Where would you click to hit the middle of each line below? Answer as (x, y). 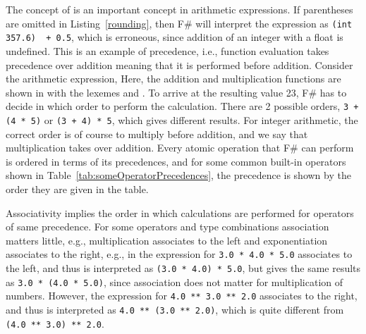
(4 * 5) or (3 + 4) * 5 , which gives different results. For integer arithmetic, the (182, 119)
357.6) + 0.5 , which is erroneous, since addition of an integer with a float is (175, 37)
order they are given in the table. (77, 188)
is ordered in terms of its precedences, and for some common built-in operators (176, 161)
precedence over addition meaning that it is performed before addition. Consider (179, 64)
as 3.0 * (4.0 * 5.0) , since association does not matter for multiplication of (174, 282)
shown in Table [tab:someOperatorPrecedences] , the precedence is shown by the (178, 175)
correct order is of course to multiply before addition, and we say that (157, 134)
